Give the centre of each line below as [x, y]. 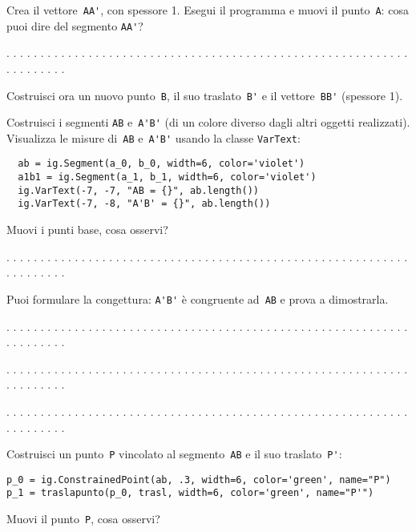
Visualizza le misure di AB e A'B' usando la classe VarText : [153, 137]
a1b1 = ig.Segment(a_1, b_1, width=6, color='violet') [167, 177]
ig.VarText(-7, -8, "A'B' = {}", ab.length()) [144, 204]
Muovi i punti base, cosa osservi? [87, 230]
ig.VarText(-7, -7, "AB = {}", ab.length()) [138, 190]
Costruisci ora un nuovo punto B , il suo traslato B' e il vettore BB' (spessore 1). [205, 95]
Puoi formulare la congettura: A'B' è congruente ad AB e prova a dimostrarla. [198, 298]
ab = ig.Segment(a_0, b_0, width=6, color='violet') [162, 164]
